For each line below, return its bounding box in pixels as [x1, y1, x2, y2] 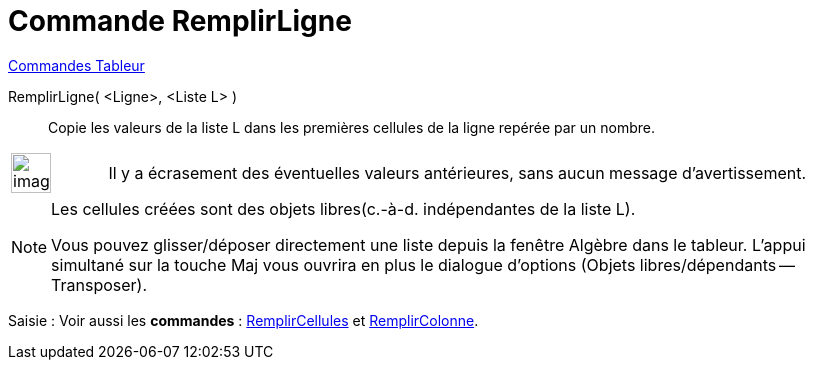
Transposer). [51, 274, 148, 295]
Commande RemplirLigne [8, 4, 352, 38]
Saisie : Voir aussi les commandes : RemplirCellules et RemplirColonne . [8, 311, 479, 329]
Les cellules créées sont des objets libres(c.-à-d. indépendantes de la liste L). [51, 198, 636, 219]
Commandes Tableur [8, 56, 145, 74]
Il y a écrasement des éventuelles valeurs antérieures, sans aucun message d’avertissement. [108, 162, 807, 183]
